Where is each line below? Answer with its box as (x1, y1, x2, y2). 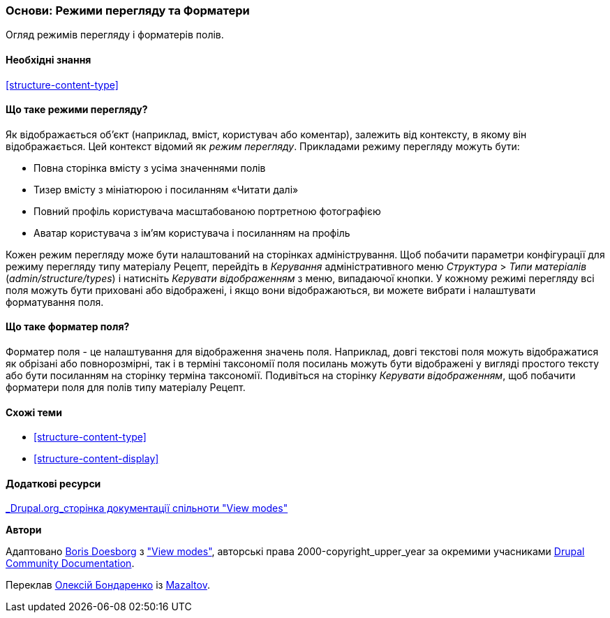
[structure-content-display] (34, 453, 159, 465)
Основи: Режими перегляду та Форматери (6, 3, 250, 17)
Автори (6, 524, 42, 536)
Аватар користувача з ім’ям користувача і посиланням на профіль (34, 226, 350, 239)
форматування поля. (6, 295, 104, 308)
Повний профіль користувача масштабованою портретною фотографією (34, 205, 381, 217)
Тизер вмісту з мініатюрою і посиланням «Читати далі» (34, 183, 299, 196)
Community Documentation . (6, 557, 135, 570)
